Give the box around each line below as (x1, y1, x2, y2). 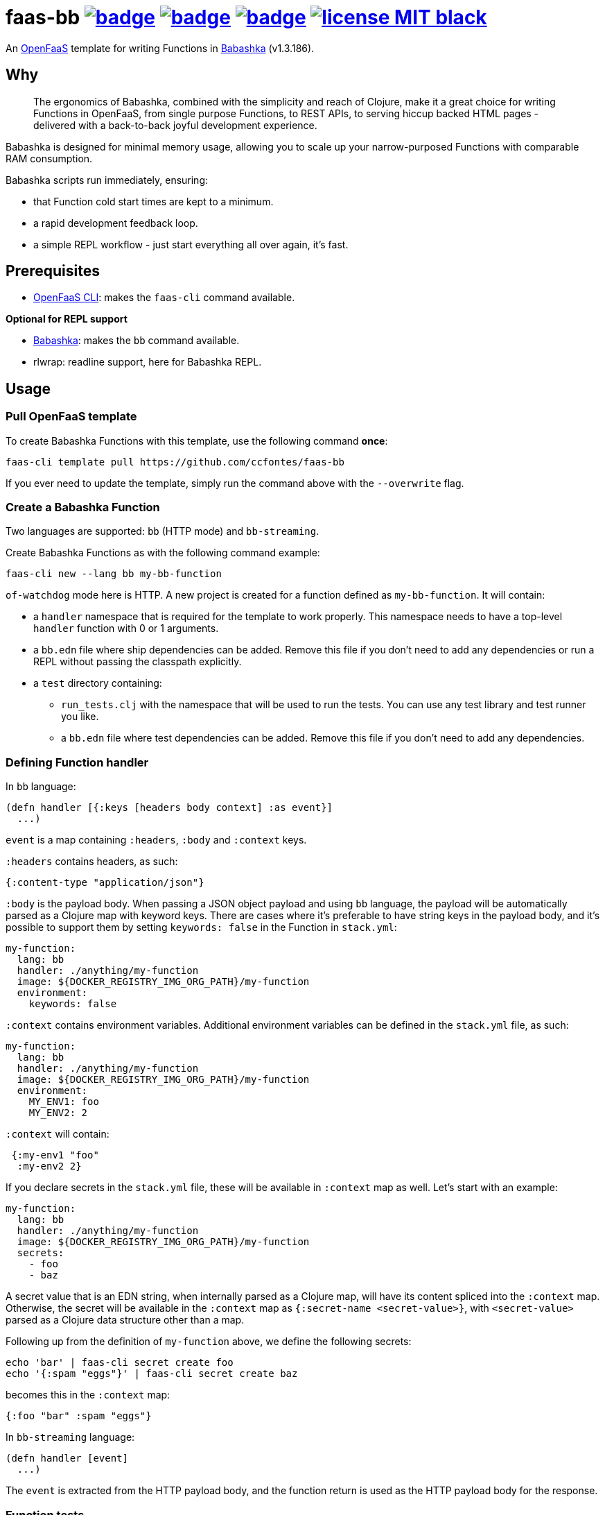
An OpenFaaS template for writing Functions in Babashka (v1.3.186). (6, 42, 315, 54)
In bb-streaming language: (6, 1431, 135, 1444)
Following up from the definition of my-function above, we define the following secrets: (6, 1335, 412, 1348)
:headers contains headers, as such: (6, 855, 178, 868)
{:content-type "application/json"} (6, 877, 204, 889)
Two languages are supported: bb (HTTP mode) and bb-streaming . (6, 525, 319, 538)
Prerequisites (6, 262, 100, 280)
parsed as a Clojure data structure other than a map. (6, 1314, 245, 1326)
